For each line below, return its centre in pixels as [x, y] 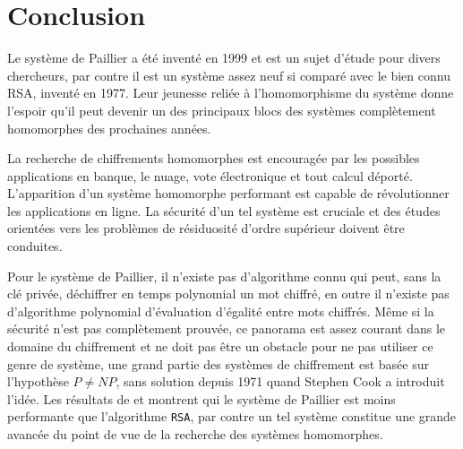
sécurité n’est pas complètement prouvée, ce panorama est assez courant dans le [227, 328]
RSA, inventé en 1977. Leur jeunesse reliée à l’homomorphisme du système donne [231, 93]
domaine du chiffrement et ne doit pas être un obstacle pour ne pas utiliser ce [220, 346]
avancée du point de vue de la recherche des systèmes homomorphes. [195, 434]
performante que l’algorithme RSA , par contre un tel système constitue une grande [232, 416]
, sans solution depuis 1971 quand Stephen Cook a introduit [280, 381]
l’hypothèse [38, 381]
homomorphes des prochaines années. [109, 128]
